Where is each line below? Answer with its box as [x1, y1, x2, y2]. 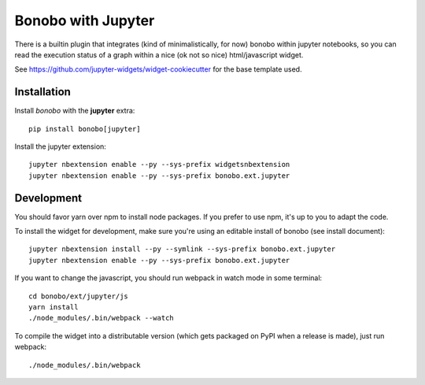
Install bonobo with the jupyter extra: [14, 106, 135, 116]
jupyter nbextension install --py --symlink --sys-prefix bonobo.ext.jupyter [28, 245, 336, 254]
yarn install [28, 303, 79, 312]
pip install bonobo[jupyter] [28, 124, 141, 133]
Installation [14, 85, 71, 98]
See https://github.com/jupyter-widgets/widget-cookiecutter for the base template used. [14, 65, 302, 74]
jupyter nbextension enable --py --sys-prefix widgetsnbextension [28, 160, 290, 169]
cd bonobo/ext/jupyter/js [28, 291, 129, 301]
